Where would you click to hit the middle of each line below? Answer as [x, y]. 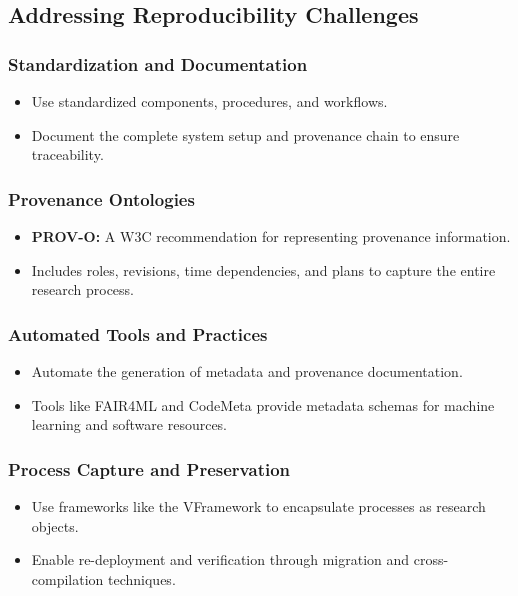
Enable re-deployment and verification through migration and [220, 559]
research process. [83, 289]
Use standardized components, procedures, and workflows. [209, 101]
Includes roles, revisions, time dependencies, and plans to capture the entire [263, 269]
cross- [431, 559]
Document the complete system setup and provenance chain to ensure [245, 134]
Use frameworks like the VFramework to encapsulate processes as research [258, 506]
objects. [55, 525]
